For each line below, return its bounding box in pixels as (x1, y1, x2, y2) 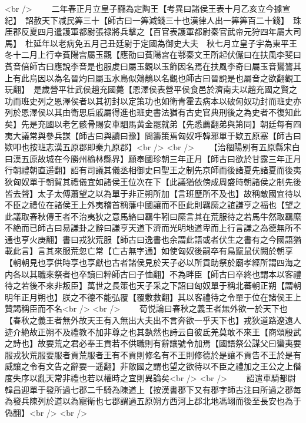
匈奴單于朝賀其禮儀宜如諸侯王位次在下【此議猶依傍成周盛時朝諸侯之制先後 (12, 175, 301, 187)
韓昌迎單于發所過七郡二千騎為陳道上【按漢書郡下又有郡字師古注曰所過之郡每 (5, 383, 301, 395)
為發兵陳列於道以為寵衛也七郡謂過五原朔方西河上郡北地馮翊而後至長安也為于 (5, 395, 301, 407)
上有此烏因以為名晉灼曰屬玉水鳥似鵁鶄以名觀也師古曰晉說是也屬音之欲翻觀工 (5, 71, 301, 84)
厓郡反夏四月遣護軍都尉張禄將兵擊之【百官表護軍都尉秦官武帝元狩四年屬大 (5, 25, 293, 38)
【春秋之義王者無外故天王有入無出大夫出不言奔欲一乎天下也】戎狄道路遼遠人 (5, 314, 301, 326)
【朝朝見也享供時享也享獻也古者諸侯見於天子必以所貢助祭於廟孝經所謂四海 (5, 256, 293, 269)
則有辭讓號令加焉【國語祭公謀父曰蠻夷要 (144, 337, 301, 349)
